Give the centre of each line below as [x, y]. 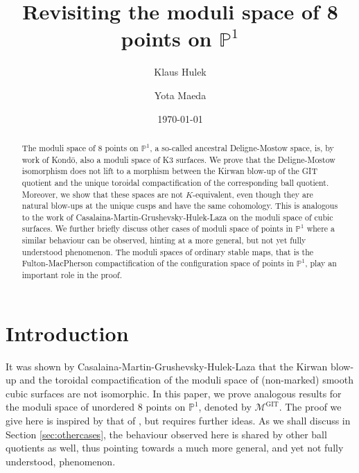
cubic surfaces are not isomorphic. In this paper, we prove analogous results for [174, 393]
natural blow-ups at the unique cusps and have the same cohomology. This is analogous [180, 206]
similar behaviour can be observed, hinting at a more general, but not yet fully [164, 240]
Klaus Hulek [180, 72]
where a [321, 229]
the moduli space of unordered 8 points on [96, 407]
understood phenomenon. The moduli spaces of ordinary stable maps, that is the [168, 251]
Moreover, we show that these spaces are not [102, 194]
